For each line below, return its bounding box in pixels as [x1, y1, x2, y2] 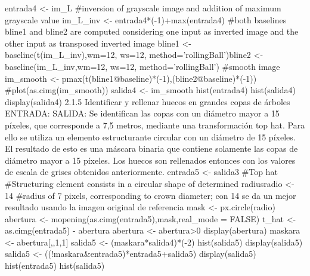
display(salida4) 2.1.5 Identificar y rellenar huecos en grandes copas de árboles [5, 95, 290, 108]
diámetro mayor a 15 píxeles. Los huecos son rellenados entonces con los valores [5, 154, 296, 166]
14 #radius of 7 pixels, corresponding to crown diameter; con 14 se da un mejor [5, 189, 296, 201]
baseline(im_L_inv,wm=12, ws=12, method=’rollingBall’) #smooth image [5, 60, 280, 72]
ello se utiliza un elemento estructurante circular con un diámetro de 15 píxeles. [5, 130, 296, 143]
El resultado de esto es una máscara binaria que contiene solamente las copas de [5, 142, 298, 155]
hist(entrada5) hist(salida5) [5, 259, 105, 272]
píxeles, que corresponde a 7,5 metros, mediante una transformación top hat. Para [5, 118, 305, 131]
